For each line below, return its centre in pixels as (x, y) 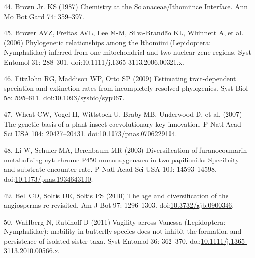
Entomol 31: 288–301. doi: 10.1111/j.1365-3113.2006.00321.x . (94, 61)
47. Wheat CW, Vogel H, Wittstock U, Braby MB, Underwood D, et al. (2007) (123, 114)
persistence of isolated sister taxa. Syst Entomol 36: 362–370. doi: (102, 241)
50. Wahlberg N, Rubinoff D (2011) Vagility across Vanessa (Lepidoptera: (115, 221)
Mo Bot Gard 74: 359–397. (44, 16)
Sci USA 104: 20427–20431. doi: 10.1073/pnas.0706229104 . (91, 133)
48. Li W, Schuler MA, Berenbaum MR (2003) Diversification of (100, 150)
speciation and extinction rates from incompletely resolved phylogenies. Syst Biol (126, 88)
